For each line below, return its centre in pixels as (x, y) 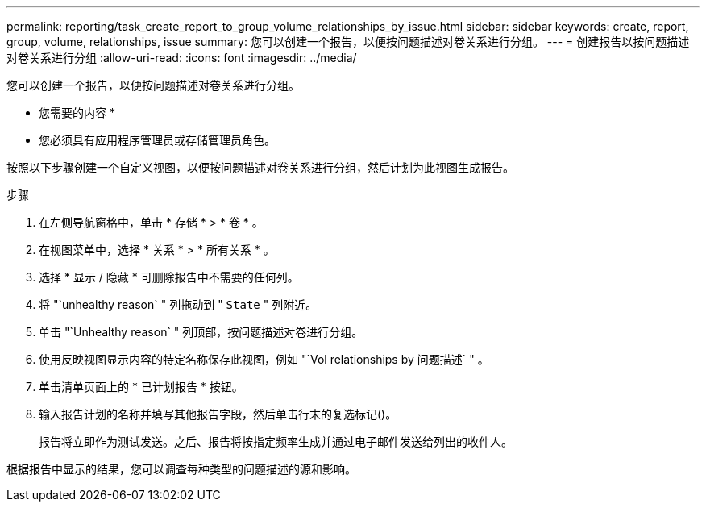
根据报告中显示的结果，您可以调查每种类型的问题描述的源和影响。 (181, 469)
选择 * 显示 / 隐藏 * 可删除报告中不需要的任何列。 (169, 277)
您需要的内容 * (77, 112)
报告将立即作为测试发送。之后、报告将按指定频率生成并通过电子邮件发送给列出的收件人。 (276, 441)
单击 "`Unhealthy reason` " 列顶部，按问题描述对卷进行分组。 (201, 332)
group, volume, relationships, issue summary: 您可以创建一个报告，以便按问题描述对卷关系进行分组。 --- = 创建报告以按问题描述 (348, 42)
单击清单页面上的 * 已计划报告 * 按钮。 (141, 387)
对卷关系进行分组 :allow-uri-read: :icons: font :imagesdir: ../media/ (182, 58)
